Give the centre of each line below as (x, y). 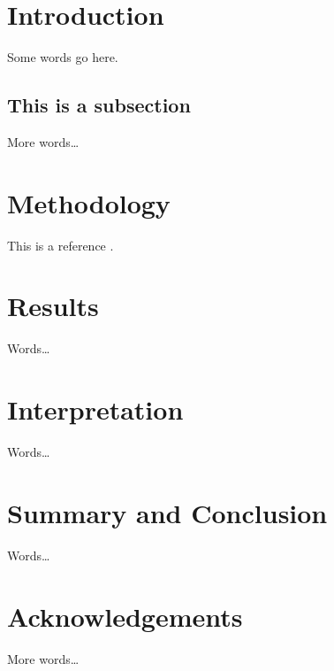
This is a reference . (61, 245)
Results (53, 306)
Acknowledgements (125, 616)
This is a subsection (99, 105)
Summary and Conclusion (167, 512)
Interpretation (95, 409)
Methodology (89, 202)
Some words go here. (63, 57)
